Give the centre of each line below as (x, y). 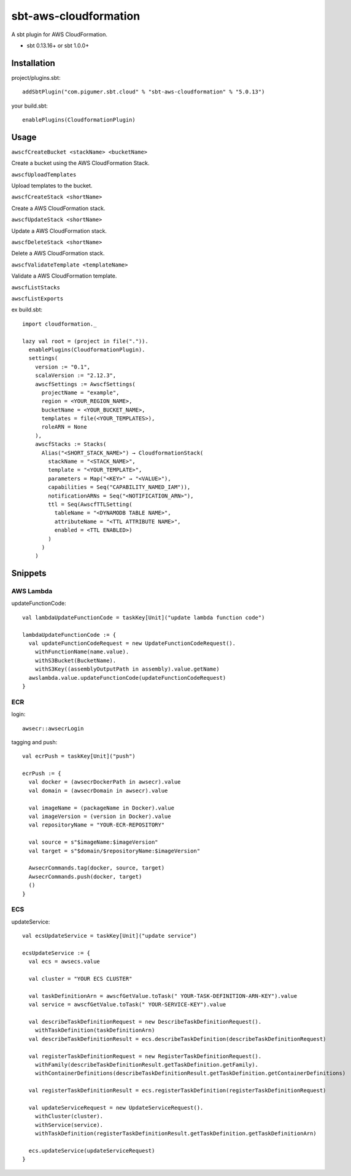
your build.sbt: (30, 106)
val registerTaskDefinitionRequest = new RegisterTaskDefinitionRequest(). (145, 1056)
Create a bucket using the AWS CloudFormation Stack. (80, 163)
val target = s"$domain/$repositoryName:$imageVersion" (114, 851)
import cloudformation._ (60, 324)
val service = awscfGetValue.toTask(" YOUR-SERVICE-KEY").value (127, 1005)
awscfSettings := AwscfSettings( (85, 384)
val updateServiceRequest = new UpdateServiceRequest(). (116, 1108)
